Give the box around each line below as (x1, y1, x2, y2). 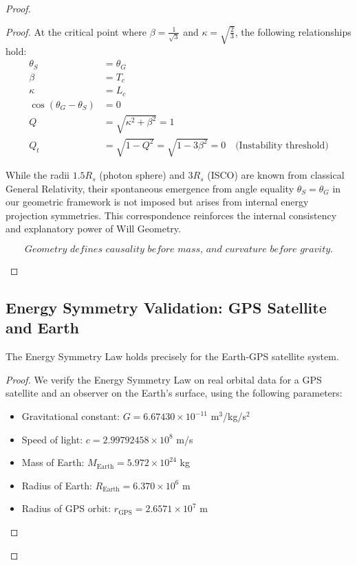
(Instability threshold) (235, 140, 329, 151)
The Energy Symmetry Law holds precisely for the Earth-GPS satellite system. (6, 349, 339, 364)
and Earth (6, 317, 79, 338)
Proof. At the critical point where (6, 24, 147, 38)
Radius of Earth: (21, 478, 92, 492)
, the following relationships (235, 24, 351, 38)
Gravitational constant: (21, 409, 120, 423)
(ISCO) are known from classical (207, 168, 345, 182)
